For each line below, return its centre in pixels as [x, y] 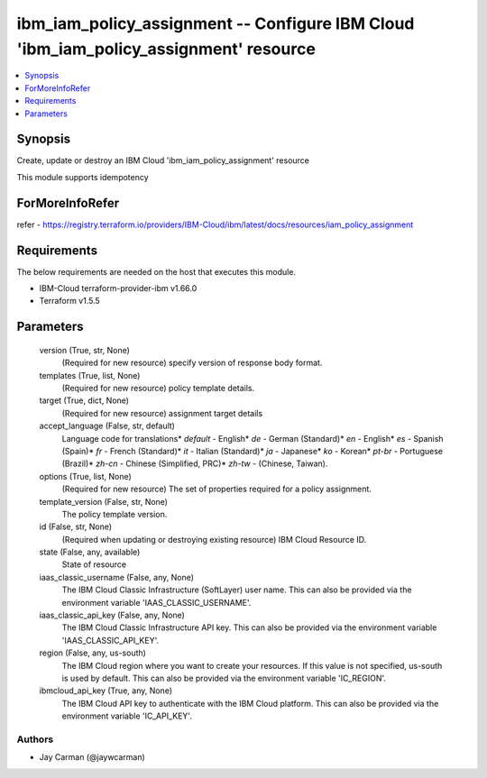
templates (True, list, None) [90, 375]
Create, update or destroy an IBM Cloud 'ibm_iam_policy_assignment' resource [163, 160]
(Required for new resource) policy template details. [158, 388]
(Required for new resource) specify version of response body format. [192, 363]
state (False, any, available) [90, 552]
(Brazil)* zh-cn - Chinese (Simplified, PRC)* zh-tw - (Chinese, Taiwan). [195, 463]
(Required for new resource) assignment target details [162, 413]
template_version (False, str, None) [104, 501]
